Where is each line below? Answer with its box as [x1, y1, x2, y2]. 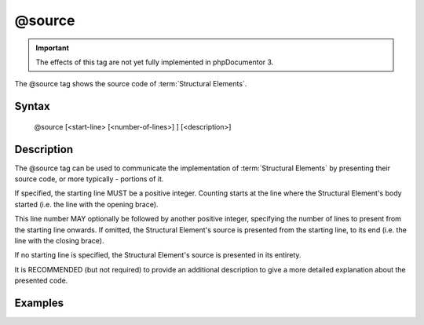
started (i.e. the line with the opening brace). [14, 199, 159, 209]
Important [35, 43, 70, 53]
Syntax [14, 100, 50, 113]
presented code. [14, 276, 68, 286]
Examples [14, 296, 64, 309]
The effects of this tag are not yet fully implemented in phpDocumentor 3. [35, 57, 274, 67]
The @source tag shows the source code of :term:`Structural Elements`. [14, 79, 247, 89]
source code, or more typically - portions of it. [14, 174, 164, 184]
